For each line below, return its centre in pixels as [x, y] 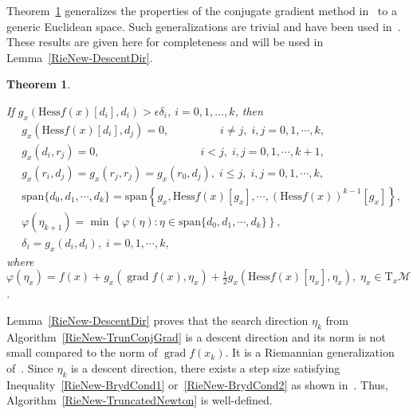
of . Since [30, 367]
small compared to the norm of [82, 352]
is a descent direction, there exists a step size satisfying [205, 367]
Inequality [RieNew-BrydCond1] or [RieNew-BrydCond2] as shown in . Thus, [197, 384]
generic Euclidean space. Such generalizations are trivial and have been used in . [204, 26]
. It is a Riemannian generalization [310, 352]
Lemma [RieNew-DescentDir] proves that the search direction [157, 320]
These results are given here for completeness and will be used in [165, 42]
